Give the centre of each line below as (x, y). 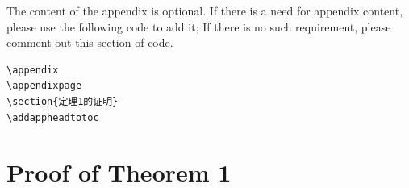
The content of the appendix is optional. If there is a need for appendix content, (205, 10)
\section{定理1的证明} (63, 101)
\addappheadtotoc (53, 117)
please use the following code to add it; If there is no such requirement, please (199, 26)
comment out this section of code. (90, 42)
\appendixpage (44, 86)
